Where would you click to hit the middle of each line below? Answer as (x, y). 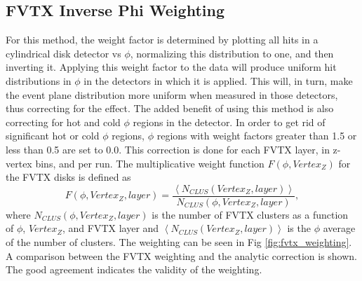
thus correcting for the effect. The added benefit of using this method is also (170, 108)
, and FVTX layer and (111, 228)
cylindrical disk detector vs (63, 53)
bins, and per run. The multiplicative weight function (150, 163)
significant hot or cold (53, 136)
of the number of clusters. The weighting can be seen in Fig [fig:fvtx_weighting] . (179, 241)
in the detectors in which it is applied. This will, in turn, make (218, 80)
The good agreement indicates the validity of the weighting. (134, 269)
